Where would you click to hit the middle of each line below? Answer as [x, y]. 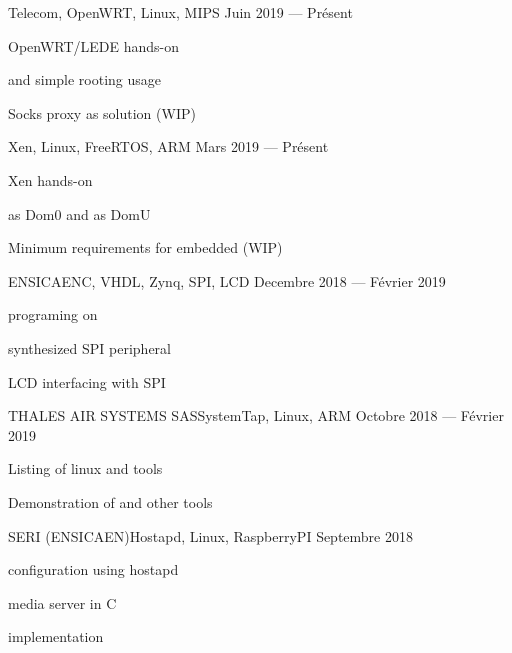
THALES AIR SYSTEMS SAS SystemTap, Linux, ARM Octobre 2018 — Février [256, 415]
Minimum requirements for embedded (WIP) [145, 247]
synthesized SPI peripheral [90, 347]
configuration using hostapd [93, 569]
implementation [56, 636]
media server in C [62, 602]
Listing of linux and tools [85, 468]
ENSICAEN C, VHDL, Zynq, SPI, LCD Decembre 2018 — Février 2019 [227, 280]
